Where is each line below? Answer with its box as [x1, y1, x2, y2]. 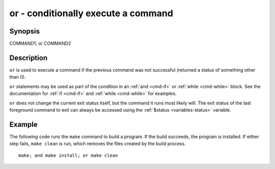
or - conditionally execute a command [9, 8, 173, 19]
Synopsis [9, 27, 40, 36]
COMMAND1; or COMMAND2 [9, 41, 71, 47]
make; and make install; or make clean [18, 152, 118, 158]
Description [9, 53, 48, 62]
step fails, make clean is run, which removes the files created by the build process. [9, 141, 186, 147]
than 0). [9, 74, 26, 80]
